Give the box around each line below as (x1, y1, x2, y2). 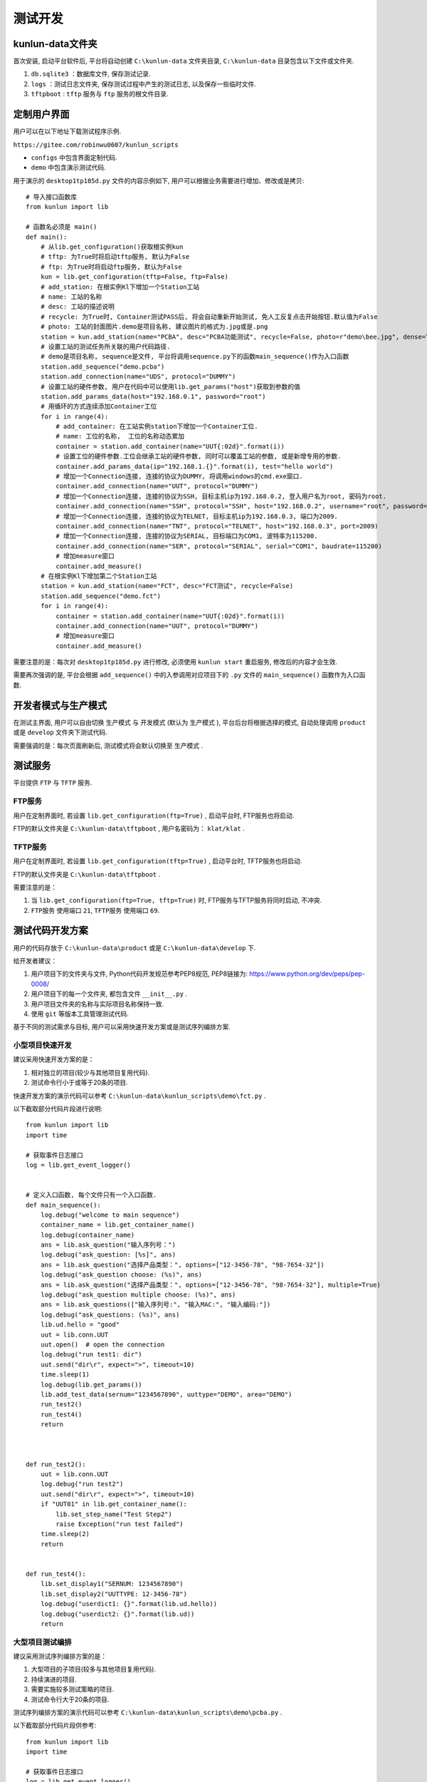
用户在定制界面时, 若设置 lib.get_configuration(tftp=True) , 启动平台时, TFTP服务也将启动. (13, 857, 302, 865)
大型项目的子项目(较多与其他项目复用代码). (31, 1665, 157, 1674)
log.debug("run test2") (40, 1480, 124, 1488)
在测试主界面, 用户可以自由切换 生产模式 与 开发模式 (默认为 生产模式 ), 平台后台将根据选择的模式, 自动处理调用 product (13, 718, 367, 726)
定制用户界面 (13, 108, 70, 120)
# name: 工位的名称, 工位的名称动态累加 (56, 432, 185, 441)
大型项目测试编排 (13, 1637, 72, 1647)
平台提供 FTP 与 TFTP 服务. (13, 778, 93, 787)
